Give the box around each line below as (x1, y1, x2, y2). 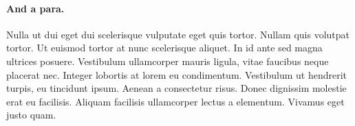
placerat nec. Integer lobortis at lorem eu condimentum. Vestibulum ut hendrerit (6, 67, 347, 81)
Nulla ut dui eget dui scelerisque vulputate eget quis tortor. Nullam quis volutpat (6, 27, 350, 41)
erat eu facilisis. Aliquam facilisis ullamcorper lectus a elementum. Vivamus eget (6, 94, 345, 108)
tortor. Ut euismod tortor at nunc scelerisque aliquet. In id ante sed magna (6, 40, 323, 55)
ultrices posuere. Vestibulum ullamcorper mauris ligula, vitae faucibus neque (6, 53, 329, 68)
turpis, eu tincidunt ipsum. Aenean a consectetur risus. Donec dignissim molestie (6, 81, 347, 95)
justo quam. (6, 108, 56, 122)
